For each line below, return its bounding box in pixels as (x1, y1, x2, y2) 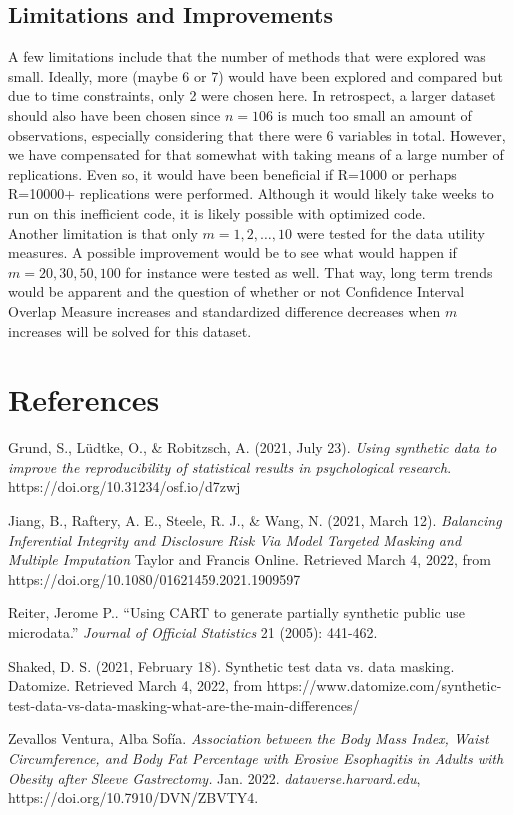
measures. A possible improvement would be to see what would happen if (8, 242, 457, 263)
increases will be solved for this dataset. (8, 320, 252, 341)
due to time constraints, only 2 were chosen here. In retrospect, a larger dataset (8, 85, 496, 106)
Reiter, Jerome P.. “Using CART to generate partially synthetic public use (8, 602, 465, 623)
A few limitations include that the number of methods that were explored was (8, 46, 486, 67)
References (8, 379, 160, 420)
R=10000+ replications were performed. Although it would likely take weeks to (8, 183, 494, 204)
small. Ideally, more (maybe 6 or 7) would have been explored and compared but (8, 65, 503, 86)
